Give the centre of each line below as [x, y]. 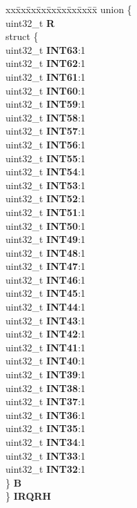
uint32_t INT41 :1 [46, 347]
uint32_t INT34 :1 [46, 442]
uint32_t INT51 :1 [46, 212]
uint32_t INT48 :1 [46, 252]
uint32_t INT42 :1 [46, 334]
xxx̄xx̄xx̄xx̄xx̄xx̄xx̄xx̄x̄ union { [69, 9]
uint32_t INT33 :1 [46, 455]
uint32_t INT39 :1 [46, 374]
